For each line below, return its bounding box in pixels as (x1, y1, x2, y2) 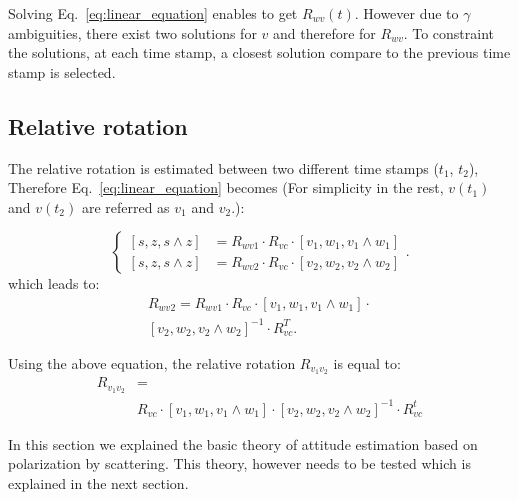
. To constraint (403, 22, 495, 43)
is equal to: (333, 352, 401, 373)
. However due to (354, 3, 459, 23)
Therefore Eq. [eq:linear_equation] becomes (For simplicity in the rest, (8, 177, 444, 198)
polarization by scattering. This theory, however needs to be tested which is (8, 453, 471, 474)
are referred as (81, 196, 170, 217)
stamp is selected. (8, 61, 116, 82)
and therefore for (273, 22, 376, 43)
